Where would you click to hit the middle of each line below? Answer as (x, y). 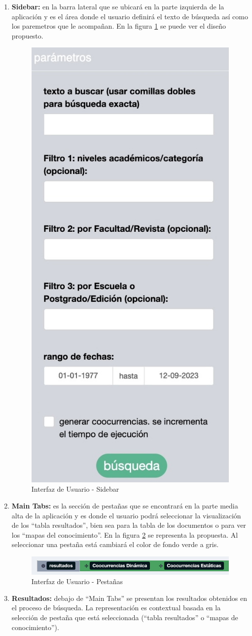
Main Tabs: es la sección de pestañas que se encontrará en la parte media (125, 505)
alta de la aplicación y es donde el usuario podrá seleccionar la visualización (126, 515)
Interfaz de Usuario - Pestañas (77, 581)
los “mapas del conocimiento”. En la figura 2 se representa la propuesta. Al (125, 534)
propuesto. (27, 35)
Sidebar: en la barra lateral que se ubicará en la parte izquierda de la (118, 6)
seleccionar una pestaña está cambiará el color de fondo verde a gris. (115, 544)
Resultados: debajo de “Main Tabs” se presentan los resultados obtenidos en (129, 598)
